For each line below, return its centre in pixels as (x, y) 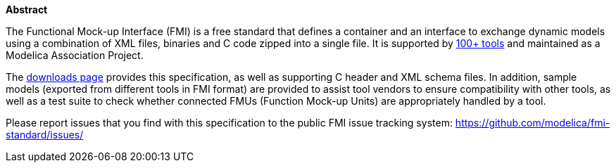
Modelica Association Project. (75, 55)
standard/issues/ (45, 135)
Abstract (27, 9)
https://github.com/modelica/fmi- (533, 123)
